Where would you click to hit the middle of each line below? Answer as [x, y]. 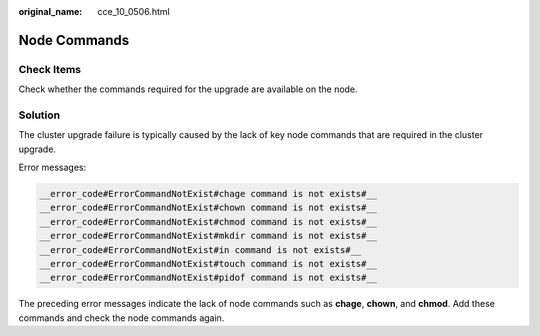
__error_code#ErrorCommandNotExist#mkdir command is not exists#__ [208, 236]
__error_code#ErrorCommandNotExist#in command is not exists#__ [200, 249]
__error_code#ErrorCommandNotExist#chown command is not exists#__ [208, 208]
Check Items [50, 69]
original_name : [50, 11]
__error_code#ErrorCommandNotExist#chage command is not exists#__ [208, 194]
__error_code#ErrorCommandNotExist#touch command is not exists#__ [208, 264]
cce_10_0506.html [133, 11]
